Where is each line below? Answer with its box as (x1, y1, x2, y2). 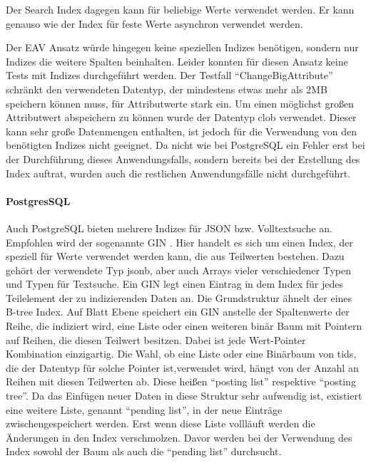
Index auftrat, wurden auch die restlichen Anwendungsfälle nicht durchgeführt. (6, 165, 351, 180)
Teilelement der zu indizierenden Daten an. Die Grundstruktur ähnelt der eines (6, 290, 352, 305)
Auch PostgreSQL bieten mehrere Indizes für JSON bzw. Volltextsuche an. (6, 220, 332, 235)
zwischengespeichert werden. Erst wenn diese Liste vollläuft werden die (6, 416, 315, 431)
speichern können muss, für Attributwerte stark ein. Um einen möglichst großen (6, 95, 354, 110)
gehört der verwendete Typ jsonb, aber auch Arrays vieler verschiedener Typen (6, 262, 351, 277)
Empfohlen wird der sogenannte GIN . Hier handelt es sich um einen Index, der (6, 234, 353, 249)
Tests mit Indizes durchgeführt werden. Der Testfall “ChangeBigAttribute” (6, 68, 333, 83)
